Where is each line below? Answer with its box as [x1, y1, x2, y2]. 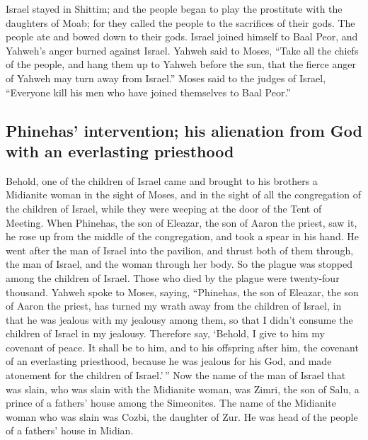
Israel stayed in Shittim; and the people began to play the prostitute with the [6, 1, 343, 16]
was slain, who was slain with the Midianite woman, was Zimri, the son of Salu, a [6, 381, 360, 396]
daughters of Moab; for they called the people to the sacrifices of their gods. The [6, 15, 355, 30]
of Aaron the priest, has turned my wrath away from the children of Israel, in [6, 298, 342, 313]
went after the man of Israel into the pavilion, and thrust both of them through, [6, 242, 354, 257]
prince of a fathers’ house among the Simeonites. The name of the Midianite [6, 395, 336, 410]
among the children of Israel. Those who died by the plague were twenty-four [6, 270, 340, 285]
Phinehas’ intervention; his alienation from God [6, 119, 362, 141]
